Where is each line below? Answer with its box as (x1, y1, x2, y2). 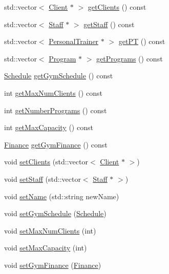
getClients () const (88, 2, 146, 12)
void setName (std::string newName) (4, 191, 119, 201)
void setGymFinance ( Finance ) (4, 259, 101, 270)
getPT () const (118, 36, 165, 47)
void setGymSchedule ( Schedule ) (4, 208, 107, 219)
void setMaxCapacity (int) (4, 242, 87, 253)
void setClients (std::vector (4, 156, 88, 167)
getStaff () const (83, 18, 135, 29)
